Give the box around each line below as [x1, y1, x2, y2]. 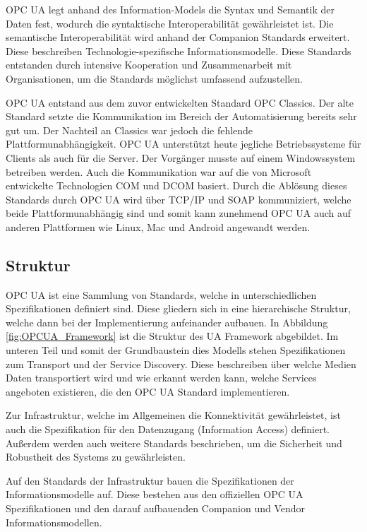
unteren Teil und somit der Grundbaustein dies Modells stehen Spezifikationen [6, 343, 346, 357]
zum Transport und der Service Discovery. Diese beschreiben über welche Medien [6, 356, 356, 371]
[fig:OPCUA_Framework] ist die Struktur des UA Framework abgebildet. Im [6, 329, 339, 343]
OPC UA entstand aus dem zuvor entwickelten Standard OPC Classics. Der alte [6, 95, 354, 110]
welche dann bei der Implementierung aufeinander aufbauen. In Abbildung [6, 314, 328, 329]
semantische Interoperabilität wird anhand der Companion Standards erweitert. [6, 30, 350, 45]
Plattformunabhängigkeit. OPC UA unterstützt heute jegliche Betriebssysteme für [6, 136, 361, 151]
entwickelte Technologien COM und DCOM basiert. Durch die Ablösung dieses [6, 178, 347, 193]
